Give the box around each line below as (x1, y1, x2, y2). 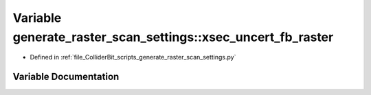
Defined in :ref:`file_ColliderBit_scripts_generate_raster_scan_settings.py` (30, 53, 236, 62)
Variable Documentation (12, 71, 120, 83)
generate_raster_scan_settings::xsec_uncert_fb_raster (12, 29, 334, 44)
